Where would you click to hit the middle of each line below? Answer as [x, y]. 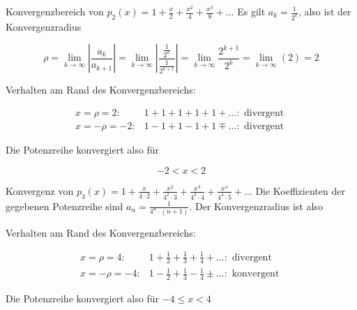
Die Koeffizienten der [300, 190]
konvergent [256, 274]
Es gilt [251, 11]
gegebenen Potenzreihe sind [64, 206]
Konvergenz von [40, 190]
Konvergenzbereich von [55, 11]
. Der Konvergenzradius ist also [256, 206]
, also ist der [325, 11]
